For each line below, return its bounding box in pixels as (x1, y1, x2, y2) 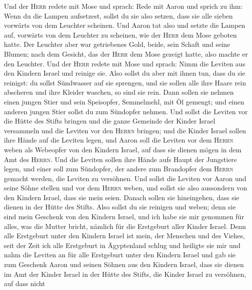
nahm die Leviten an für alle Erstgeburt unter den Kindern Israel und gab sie (4, 249, 236, 260)
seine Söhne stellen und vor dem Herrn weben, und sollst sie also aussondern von (4, 183, 248, 193)
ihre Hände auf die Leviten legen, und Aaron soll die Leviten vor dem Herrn (4, 135, 233, 145)
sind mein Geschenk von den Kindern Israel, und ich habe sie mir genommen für (4, 211, 244, 222)
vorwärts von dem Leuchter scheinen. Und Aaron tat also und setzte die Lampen (4, 20, 246, 30)
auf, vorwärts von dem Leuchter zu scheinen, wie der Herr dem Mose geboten (4, 29, 237, 40)
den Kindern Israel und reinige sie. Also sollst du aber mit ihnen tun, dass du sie (4, 68, 246, 78)
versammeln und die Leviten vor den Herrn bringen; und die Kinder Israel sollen (4, 125, 246, 135)
